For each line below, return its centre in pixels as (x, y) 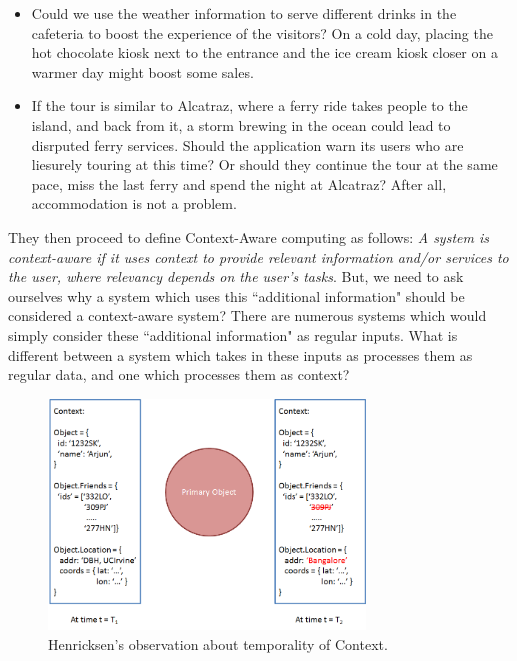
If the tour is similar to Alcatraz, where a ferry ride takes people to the (249, 105)
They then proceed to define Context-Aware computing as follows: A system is (248, 236)
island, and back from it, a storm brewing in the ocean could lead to (241, 124)
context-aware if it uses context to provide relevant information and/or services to (258, 256)
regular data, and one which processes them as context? (179, 374)
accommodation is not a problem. (134, 203)
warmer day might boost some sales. (142, 71)
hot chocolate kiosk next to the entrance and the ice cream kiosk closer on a (264, 52)
